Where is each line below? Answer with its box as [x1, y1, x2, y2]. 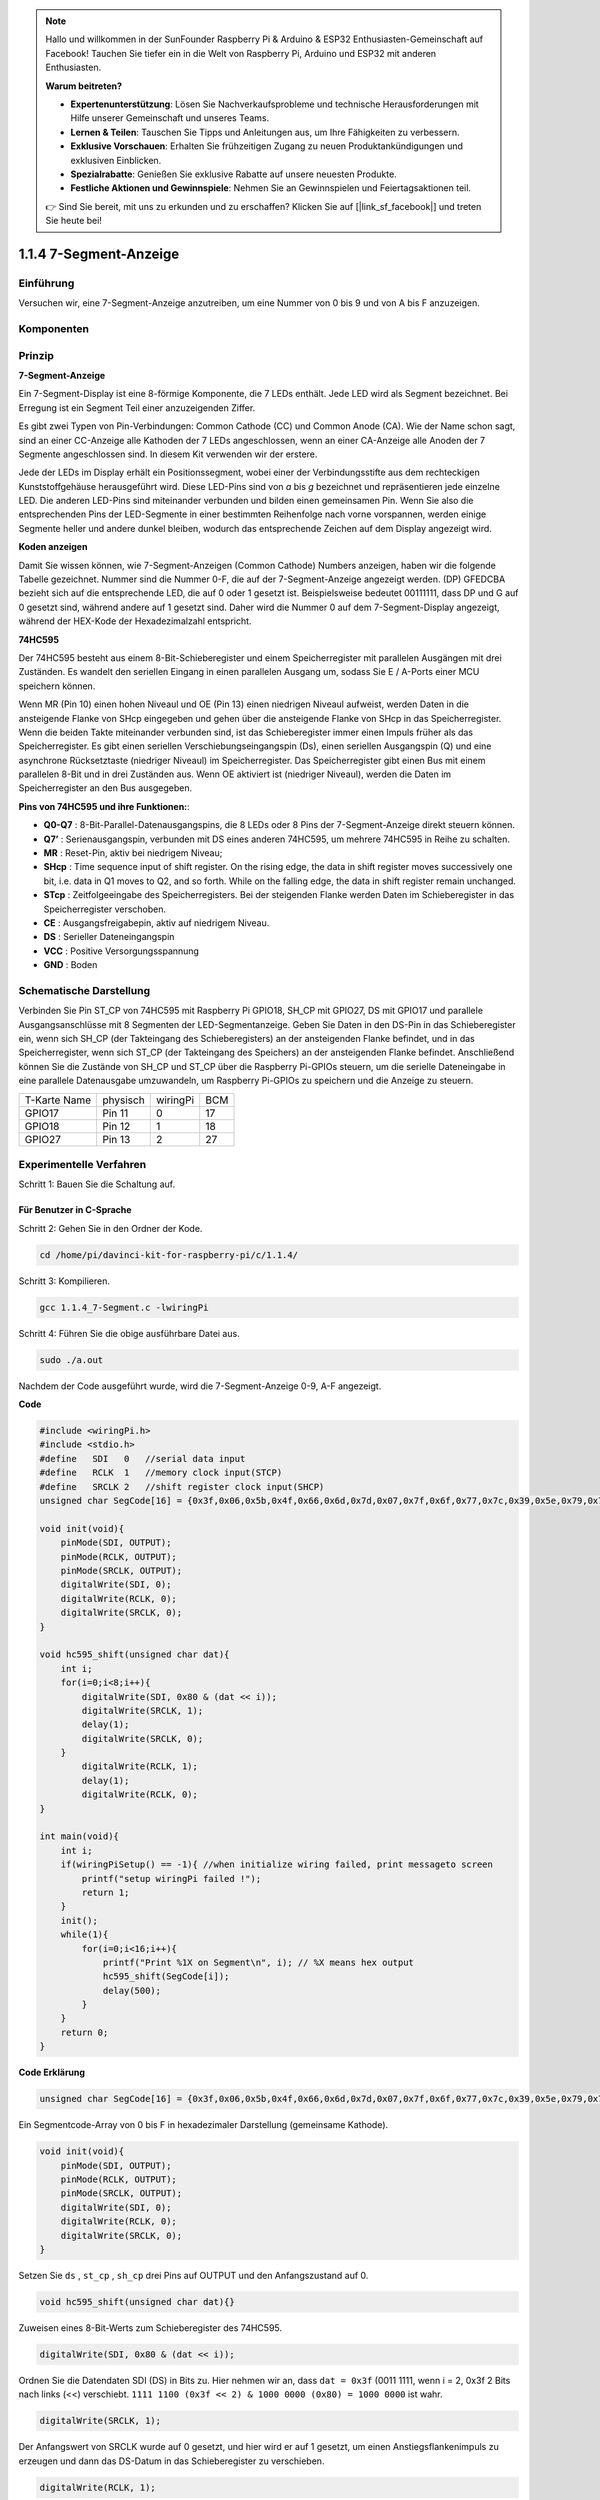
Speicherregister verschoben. [43, 903, 167, 915]
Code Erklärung [18, 2066, 85, 2079]
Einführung [18, 276, 75, 290]
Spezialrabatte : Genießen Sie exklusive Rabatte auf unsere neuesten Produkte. [70, 168, 397, 180]
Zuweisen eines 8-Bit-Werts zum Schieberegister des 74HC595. [18, 2321, 283, 2334]
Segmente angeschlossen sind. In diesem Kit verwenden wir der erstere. [18, 448, 318, 460]
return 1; [81, 1886, 130, 1898]
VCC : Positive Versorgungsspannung [43, 945, 200, 957]
